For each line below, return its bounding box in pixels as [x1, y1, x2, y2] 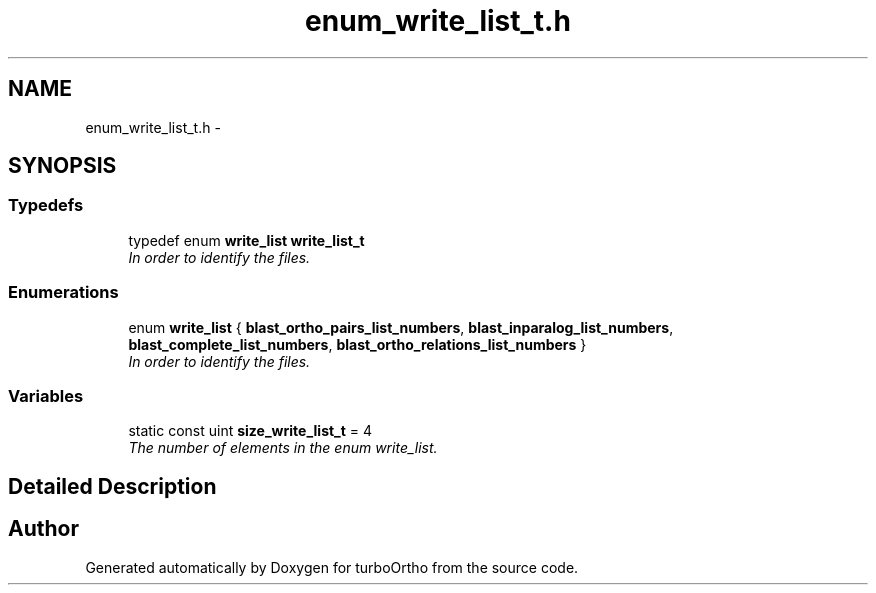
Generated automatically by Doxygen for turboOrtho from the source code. [85, 558, 579, 576]
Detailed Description [8, 473, 217, 499]
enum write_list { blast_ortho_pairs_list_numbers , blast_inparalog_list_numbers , [128, 318, 674, 336]
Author [8, 516, 79, 542]
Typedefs [8, 195, 84, 216]
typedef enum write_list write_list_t [128, 231, 365, 249]
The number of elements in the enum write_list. [128, 439, 438, 457]
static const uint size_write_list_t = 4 [128, 422, 373, 440]
